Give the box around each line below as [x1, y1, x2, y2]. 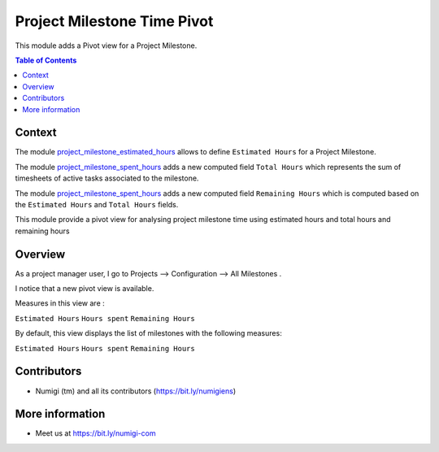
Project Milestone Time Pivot [15, 12, 214, 30]
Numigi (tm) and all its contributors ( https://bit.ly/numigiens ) [35, 386, 237, 396]
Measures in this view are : [15, 298, 105, 308]
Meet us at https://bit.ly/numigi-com [35, 428, 156, 438]
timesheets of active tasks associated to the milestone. [15, 173, 199, 183]
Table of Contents [15, 55, 77, 65]
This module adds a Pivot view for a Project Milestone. [15, 41, 198, 50]
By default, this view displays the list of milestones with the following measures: [15, 328, 282, 338]
